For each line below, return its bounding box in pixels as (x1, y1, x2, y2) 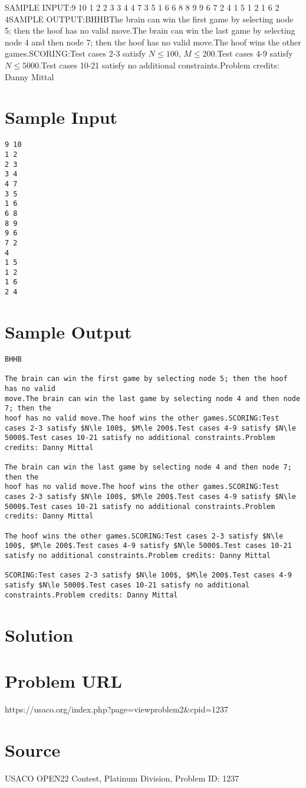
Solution (5, 622, 74, 646)
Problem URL (5, 668, 122, 692)
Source (5, 737, 61, 761)
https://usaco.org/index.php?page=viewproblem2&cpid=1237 (5, 702, 229, 715)
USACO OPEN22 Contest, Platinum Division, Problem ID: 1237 (5, 771, 239, 784)
